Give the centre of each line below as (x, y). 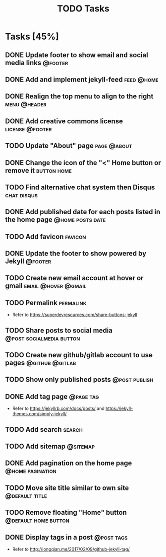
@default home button (37, 520)
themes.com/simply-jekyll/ (39, 414)
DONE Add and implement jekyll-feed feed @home (82, 79)
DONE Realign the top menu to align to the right (79, 97)
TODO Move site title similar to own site (67, 488)
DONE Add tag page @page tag (52, 396)
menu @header (26, 104)
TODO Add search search (44, 430)
